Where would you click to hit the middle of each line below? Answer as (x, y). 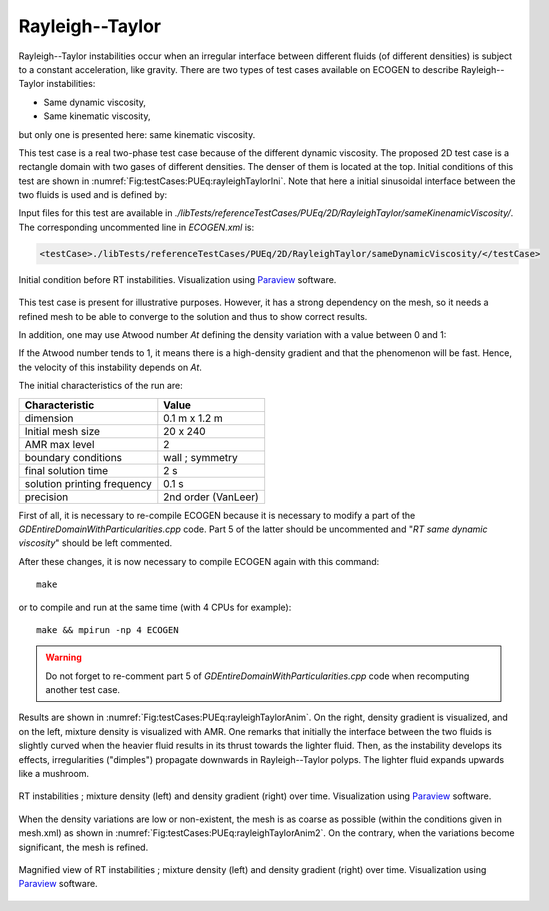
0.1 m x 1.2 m (193, 418)
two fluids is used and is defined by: (93, 195)
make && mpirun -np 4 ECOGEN (107, 629)
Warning (63, 657)
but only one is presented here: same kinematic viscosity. (137, 134)
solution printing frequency (88, 483)
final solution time (66, 470)
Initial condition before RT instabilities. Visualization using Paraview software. (177, 279)
